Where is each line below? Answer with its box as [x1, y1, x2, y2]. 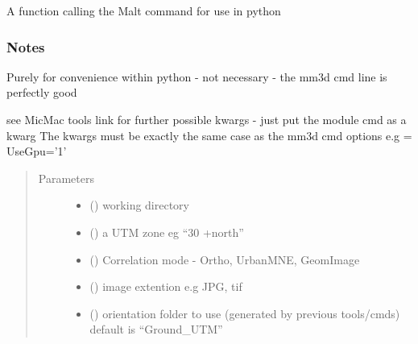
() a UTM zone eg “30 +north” [89, 223, 244, 240]
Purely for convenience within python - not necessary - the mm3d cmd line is [6, 68, 387, 85]
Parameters [38, 169, 94, 186]
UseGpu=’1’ [6, 143, 67, 160]
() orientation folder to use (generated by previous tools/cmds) [89, 305, 400, 321]
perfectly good [6, 84, 77, 101]
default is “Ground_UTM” [89, 321, 223, 338]
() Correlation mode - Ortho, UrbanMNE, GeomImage [89, 251, 360, 267]
